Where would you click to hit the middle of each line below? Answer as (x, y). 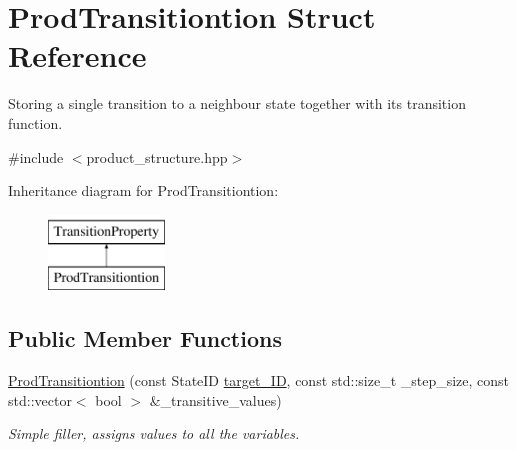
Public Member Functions (145, 338)
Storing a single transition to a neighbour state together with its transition (237, 103)
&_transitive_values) (215, 399)
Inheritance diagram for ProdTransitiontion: (143, 190)
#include (36, 156)
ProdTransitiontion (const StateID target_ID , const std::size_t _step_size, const (259, 380)
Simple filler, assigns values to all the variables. (154, 433)
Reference (77, 55)
